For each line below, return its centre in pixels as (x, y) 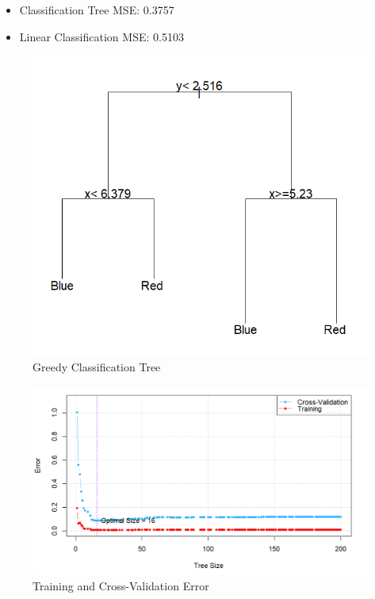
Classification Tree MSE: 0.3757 (97, 10)
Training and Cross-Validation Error (121, 586)
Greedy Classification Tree (97, 367)
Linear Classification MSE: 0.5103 (101, 36)
